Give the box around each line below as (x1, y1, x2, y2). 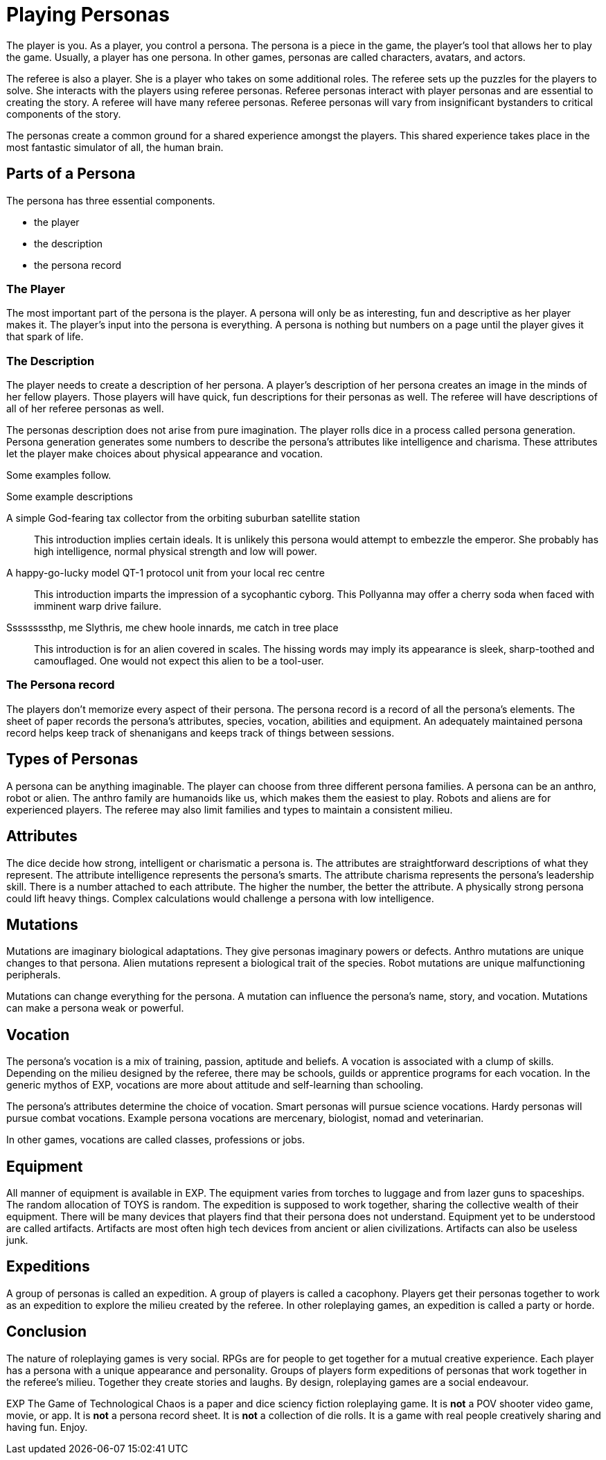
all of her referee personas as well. (6, 403, 164, 415)
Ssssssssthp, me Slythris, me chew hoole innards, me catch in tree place (6, 622, 339, 634)
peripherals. (6, 969, 61, 981)
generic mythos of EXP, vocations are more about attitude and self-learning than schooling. (6, 1079, 424, 1091)
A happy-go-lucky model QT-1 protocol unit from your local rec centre (6, 567, 325, 579)
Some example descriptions (6, 491, 133, 503)
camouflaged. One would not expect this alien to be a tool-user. (34, 655, 324, 667)
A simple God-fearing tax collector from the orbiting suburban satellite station (6, 512, 360, 525)
